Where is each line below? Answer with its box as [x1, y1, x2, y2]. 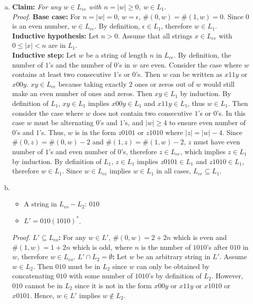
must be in [68, 261, 101, 271]
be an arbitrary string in [136, 251, 211, 262]
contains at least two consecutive [12, 69, 111, 79]
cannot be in [25, 280, 63, 290]
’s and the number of [48, 59, 112, 69]
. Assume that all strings [117, 30, 192, 40]
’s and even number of [48, 146, 116, 156]
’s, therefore [121, 146, 157, 156]
